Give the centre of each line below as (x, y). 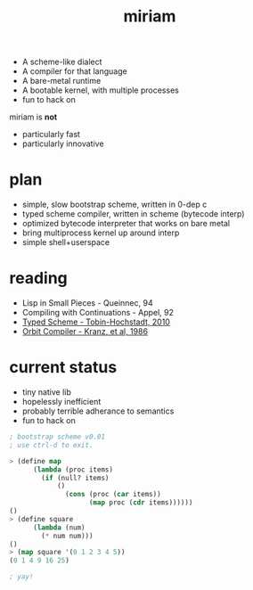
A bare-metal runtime (61, 81)
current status (63, 368)
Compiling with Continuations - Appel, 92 (98, 313)
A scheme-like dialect (62, 62)
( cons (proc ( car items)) (114, 495)
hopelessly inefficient (61, 402)
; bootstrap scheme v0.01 (57, 437)
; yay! (21, 577)
